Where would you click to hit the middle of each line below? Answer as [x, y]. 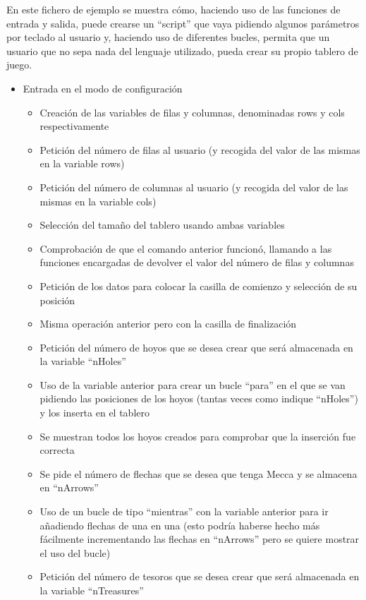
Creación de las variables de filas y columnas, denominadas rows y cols [192, 112]
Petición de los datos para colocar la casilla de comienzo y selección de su [199, 286]
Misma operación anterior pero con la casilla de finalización [168, 324]
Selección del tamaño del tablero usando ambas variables [162, 225]
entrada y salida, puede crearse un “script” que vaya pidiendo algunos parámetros [183, 23]
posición [57, 300]
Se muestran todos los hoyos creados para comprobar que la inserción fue [198, 436]
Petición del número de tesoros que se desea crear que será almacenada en [200, 576]
